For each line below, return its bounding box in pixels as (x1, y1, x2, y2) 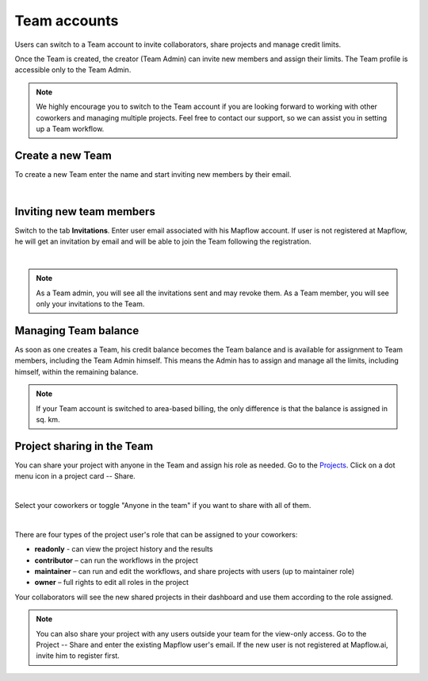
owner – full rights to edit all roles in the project (34, 578, 189, 587)
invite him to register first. (36, 651, 120, 660)
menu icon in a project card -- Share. (14, 471, 136, 481)
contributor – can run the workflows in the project (34, 556, 198, 565)
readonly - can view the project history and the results (34, 544, 213, 554)
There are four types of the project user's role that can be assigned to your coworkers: (14, 529, 298, 539)
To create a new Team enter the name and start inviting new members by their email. (14, 169, 292, 179)
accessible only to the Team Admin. (14, 65, 132, 75)
